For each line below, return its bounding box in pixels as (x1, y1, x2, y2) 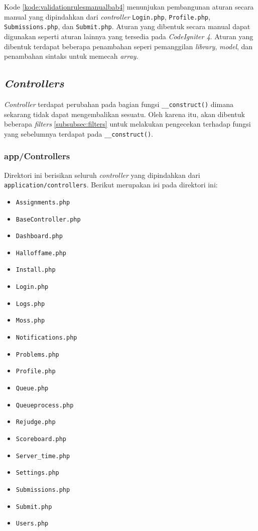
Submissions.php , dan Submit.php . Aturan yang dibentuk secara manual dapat (4, 21, 250, 32)
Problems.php (16, 351, 59, 358)
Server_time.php (16, 452, 70, 460)
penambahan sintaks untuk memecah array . (4, 51, 139, 61)
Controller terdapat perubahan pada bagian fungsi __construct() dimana (4, 98, 233, 109)
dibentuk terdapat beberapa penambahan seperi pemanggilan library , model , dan (4, 41, 253, 51)
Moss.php (16, 317, 45, 325)
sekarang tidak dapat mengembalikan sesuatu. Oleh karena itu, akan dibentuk (4, 109, 245, 119)
